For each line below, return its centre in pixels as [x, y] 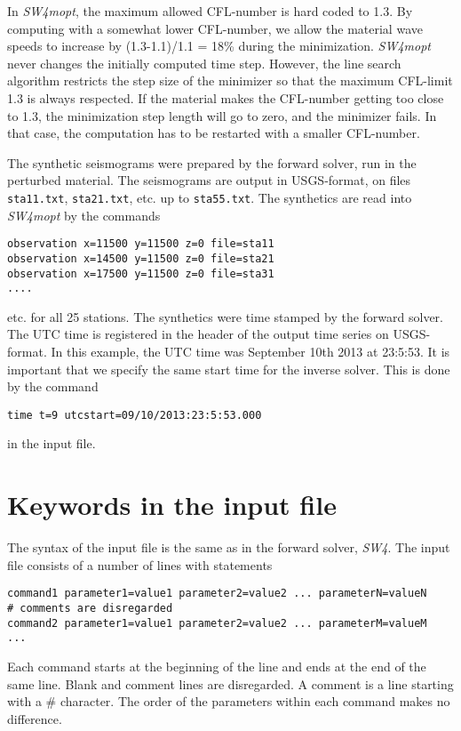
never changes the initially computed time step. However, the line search [204, 63]
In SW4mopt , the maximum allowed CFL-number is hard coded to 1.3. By [210, 11]
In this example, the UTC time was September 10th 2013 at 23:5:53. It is [250, 351]
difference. [35, 718]
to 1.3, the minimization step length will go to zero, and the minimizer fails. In [222, 115]
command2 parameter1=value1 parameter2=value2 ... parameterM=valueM [217, 623]
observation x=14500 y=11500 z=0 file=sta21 [141, 258]
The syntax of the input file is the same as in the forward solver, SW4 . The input [229, 547]
